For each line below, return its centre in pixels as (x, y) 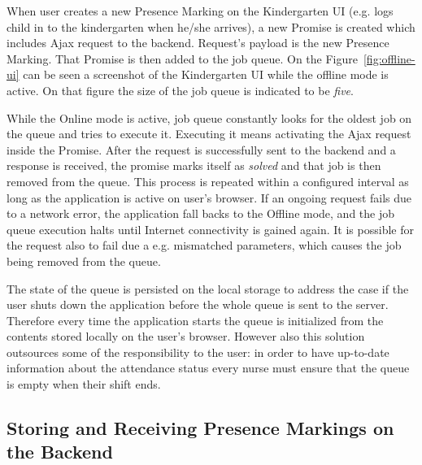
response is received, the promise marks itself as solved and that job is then (194, 165)
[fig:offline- (389, 58)
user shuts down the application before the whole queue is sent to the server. (198, 304)
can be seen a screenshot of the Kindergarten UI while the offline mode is (206, 74)
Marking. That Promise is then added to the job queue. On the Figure (182, 58)
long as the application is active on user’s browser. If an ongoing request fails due (209, 197)
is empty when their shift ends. (84, 384)
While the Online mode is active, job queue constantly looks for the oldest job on (209, 117)
